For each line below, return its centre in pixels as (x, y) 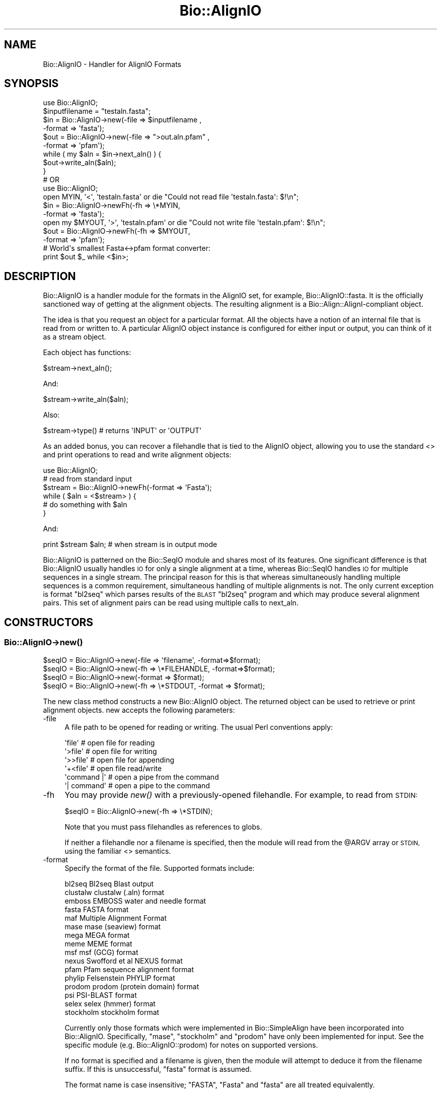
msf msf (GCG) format (101, 952)
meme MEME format (98, 943)
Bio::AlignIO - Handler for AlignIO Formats (112, 64)
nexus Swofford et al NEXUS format (124, 961)
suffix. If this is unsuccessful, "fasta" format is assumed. (158, 1069)
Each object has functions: (87, 353)
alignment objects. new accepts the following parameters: (139, 710)
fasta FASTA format (97, 909)
